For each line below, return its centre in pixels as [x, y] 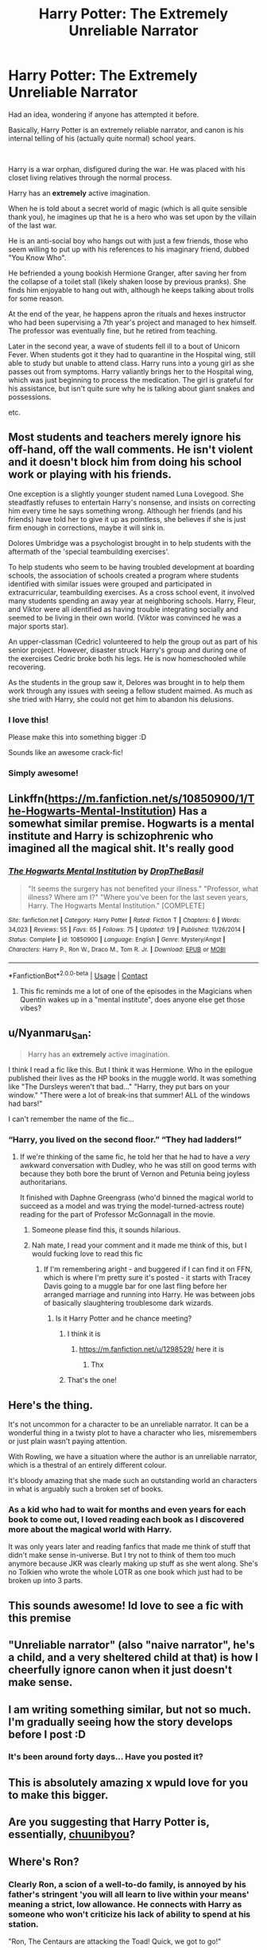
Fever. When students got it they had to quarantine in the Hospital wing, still [132, 354]
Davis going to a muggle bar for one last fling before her [135, 1286]
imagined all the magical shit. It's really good [121, 849]
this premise [40, 1618]
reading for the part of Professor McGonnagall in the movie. [118, 1215]
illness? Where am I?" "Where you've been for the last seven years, [138, 897]
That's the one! [92, 1380]
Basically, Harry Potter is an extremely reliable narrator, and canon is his [126, 130]
